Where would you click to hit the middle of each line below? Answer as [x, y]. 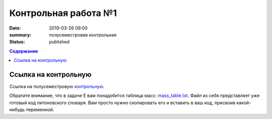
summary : [20, 34]
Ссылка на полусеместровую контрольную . [57, 86]
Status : [17, 42]
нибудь [17, 109]
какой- [244, 102]
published [59, 42]
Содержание [24, 51]
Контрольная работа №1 [63, 13]
